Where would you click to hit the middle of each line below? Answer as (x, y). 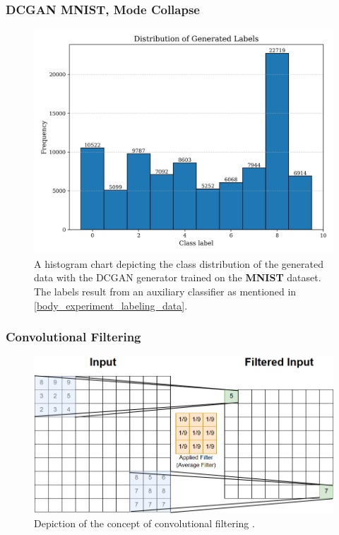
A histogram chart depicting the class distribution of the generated (179, 263)
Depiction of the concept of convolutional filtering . (144, 523)
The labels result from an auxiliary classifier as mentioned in (165, 291)
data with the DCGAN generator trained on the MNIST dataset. (178, 277)
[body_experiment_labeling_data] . (111, 305)
